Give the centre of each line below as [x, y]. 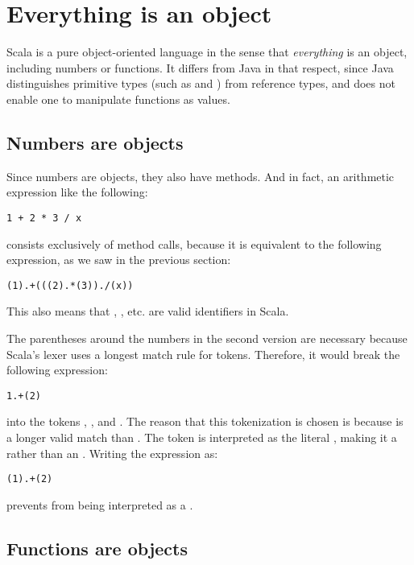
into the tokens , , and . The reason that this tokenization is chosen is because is [205, 421]
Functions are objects [97, 548]
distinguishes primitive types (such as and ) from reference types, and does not [201, 83]
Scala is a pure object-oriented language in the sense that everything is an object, [207, 52]
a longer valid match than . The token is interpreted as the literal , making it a [202, 437]
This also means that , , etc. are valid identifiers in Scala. [148, 311]
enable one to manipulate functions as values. [118, 99]
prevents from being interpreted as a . [100, 504]
